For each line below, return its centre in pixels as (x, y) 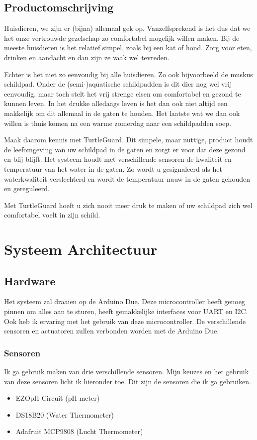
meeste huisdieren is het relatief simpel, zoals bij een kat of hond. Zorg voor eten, (128, 48)
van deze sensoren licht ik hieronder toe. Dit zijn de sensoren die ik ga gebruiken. (128, 381)
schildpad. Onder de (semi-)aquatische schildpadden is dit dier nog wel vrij (118, 84)
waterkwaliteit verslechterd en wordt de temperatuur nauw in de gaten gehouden (127, 178)
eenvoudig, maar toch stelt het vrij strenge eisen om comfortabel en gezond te (123, 93)
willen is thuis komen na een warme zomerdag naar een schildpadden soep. (118, 123)
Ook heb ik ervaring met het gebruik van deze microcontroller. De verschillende (125, 321)
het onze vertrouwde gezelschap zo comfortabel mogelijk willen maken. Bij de (122, 38)
